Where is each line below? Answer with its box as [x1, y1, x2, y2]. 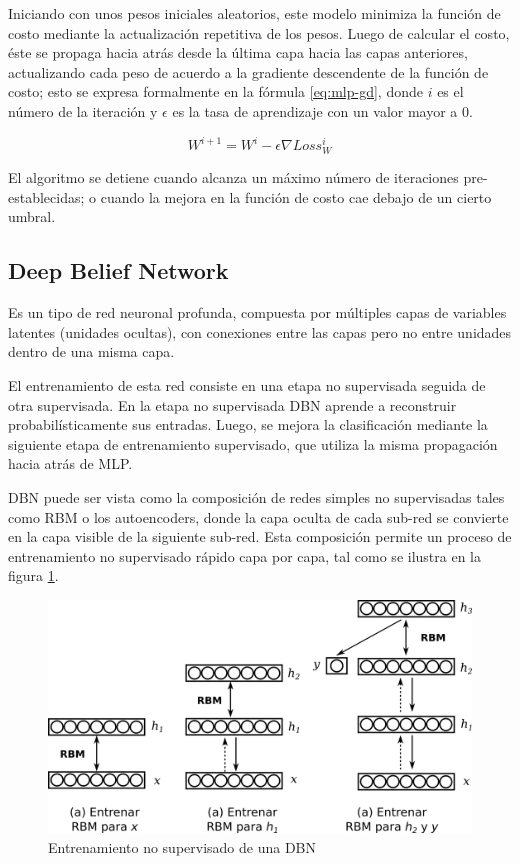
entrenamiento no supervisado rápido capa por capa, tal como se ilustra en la [8, 545, 482, 566]
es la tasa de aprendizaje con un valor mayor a [172, 100, 458, 121]
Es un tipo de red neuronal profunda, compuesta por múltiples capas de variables [8, 302, 507, 323]
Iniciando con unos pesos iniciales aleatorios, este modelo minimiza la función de [8, 3, 501, 23]
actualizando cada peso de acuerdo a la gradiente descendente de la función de [8, 61, 489, 82]
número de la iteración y [8, 100, 158, 121]
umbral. [8, 206, 56, 227]
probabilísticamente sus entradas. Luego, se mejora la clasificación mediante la [8, 414, 488, 435]
